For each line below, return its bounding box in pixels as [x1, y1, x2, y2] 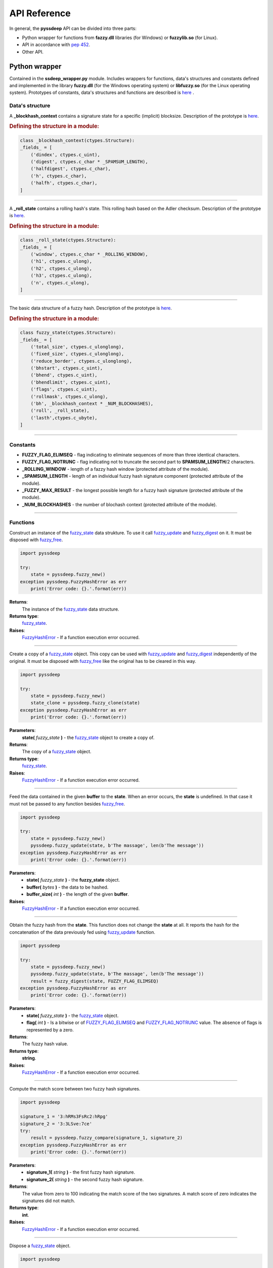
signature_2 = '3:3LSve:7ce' [20, 1121, 93, 1126]
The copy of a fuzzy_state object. [22, 749, 92, 755]
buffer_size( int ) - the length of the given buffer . [26, 891, 129, 897]
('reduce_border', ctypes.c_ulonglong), [30, 358, 132, 364]
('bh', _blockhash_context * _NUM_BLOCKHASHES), [30, 401, 154, 407]
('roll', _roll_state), [30, 408, 89, 413]
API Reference [9, 8, 71, 19]
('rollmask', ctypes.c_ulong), [30, 394, 108, 399]
